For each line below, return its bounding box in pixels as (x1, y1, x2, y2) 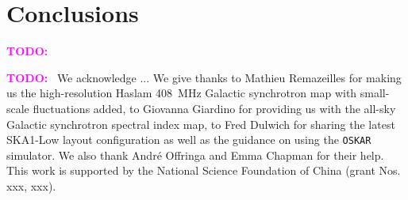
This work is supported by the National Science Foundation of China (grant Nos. (6, 162, 401, 179)
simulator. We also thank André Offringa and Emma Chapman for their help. (6, 146, 384, 163)
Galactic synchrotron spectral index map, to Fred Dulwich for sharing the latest (6, 115, 395, 132)
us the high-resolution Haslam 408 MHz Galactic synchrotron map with (6, 85, 357, 101)
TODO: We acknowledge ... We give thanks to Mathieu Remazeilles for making (6, 69, 402, 85)
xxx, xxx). (6, 177, 56, 194)
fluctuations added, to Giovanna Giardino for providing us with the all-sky (33, 100, 396, 116)
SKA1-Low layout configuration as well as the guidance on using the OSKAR (6, 131, 371, 148)
